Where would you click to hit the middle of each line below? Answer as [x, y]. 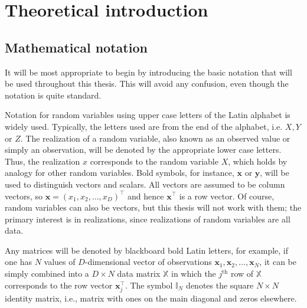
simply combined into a [47, 273]
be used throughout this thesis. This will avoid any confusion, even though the [147, 83]
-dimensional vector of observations [148, 262]
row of [242, 273]
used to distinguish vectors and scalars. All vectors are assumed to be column [145, 184]
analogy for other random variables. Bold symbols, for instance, [120, 173]
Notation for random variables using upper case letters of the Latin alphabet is [148, 115]
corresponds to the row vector [59, 285]
